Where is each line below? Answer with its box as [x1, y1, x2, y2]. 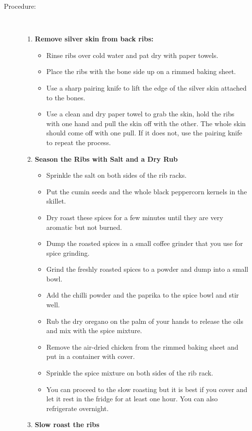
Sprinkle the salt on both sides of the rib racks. [46, 170, 187, 180]
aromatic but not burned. [46, 222, 122, 232]
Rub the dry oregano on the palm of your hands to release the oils [46, 316, 244, 326]
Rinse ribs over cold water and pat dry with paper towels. [46, 50, 218, 60]
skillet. [46, 196, 66, 206]
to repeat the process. [46, 137, 111, 147]
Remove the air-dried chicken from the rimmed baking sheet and [46, 341, 238, 352]
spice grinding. [46, 247, 90, 258]
